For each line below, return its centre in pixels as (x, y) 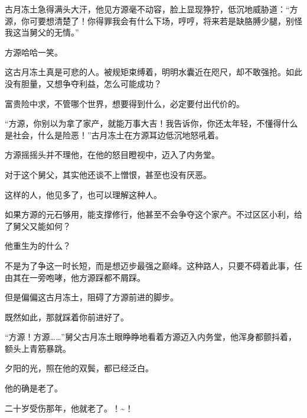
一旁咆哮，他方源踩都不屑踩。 (87, 277)
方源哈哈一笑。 (34, 52)
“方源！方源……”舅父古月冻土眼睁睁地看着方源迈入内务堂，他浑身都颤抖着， (151, 337)
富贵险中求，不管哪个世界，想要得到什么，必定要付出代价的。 (125, 103)
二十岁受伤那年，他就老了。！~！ (69, 408)
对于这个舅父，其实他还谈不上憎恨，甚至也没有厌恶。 (108, 174)
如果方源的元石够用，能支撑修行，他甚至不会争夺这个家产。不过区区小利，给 (153, 214)
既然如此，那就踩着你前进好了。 (67, 317)
